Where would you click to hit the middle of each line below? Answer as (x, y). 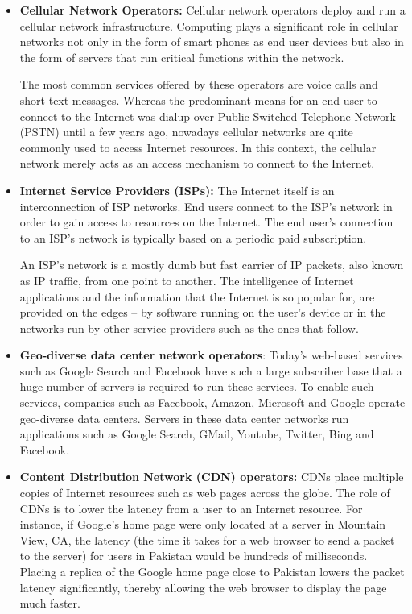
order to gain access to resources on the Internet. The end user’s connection (206, 222)
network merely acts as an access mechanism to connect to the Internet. (197, 163)
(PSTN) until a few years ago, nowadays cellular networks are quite (186, 132)
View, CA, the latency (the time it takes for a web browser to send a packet (207, 539)
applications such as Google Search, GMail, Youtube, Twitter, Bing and (197, 434)
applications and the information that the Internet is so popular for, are (197, 296)
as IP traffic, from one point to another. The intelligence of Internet (187, 280)
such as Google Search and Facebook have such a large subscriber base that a (211, 370)
